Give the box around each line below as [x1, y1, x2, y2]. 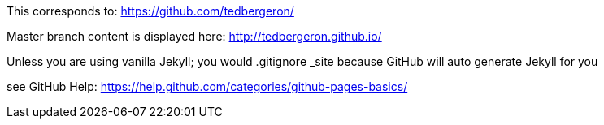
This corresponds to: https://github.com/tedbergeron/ [7, 4, 294, 18]
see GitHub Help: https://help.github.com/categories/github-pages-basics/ [7, 80, 408, 93]
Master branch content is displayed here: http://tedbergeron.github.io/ [7, 29, 382, 43]
